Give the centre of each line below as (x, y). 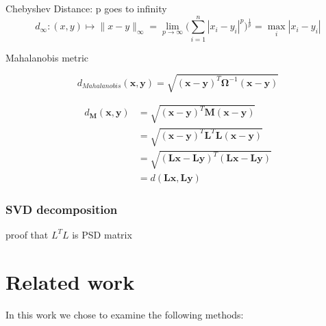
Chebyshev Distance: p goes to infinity (86, 8)
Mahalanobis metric (47, 57)
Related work (70, 281)
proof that (27, 234)
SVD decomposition (62, 209)
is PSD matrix (102, 234)
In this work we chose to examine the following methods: (125, 314)
